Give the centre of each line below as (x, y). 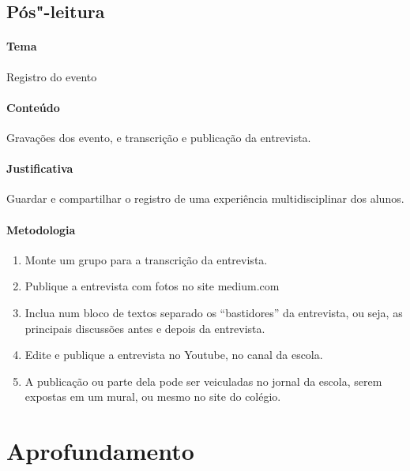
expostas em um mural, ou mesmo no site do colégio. (153, 396)
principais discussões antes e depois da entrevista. (145, 328)
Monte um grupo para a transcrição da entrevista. (146, 259)
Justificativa (40, 168)
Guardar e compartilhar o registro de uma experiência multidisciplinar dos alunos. (205, 198)
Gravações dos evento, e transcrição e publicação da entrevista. (159, 137)
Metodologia (41, 229)
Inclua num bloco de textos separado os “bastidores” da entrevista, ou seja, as (214, 312)
